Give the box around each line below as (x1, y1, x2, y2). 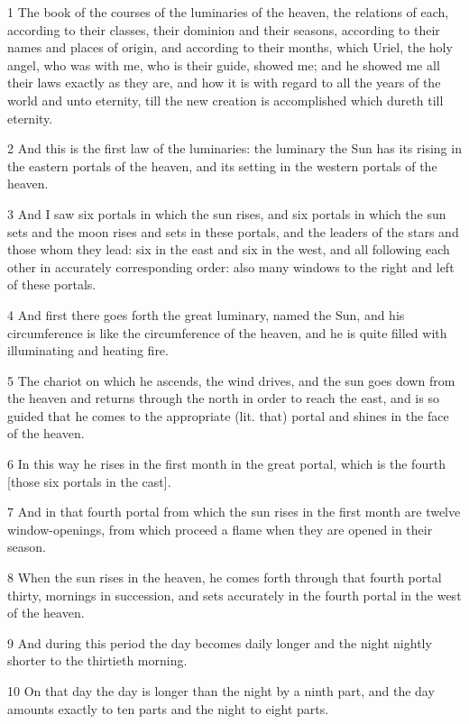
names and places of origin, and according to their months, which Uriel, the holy (7, 38, 453, 57)
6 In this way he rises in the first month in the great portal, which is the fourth (7, 454, 446, 473)
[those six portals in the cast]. (7, 472, 171, 490)
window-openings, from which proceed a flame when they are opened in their (7, 519, 433, 538)
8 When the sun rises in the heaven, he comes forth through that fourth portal (7, 568, 442, 587)
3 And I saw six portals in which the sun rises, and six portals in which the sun (7, 204, 446, 223)
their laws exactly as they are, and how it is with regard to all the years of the (7, 73, 441, 92)
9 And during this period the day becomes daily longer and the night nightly (7, 633, 432, 652)
